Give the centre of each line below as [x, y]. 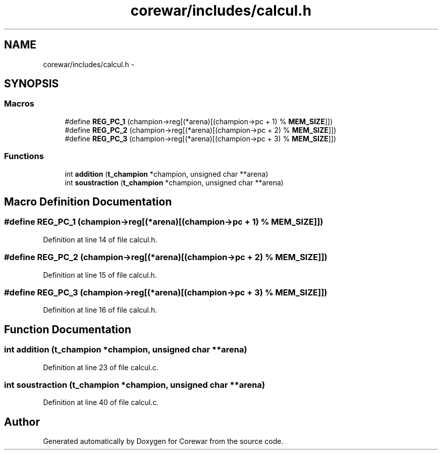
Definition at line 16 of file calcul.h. [100, 310]
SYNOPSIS [32, 84]
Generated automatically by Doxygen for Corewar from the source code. [163, 441]
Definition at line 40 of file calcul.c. [101, 402]
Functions [24, 156]
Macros [19, 104]
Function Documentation [68, 329]
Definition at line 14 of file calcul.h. [100, 239]
